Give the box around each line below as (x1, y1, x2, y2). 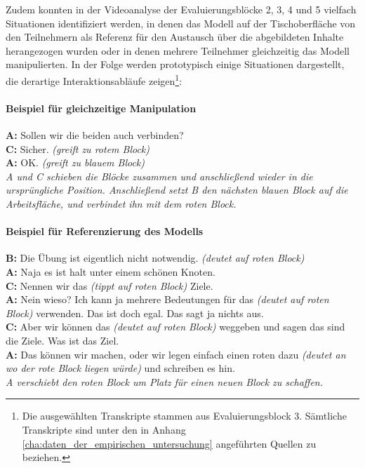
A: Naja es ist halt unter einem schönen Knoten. (6, 264, 215, 279)
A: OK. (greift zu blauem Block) (6, 155, 145, 170)
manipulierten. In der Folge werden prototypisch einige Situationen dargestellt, (6, 57, 345, 72)
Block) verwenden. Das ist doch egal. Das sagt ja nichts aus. (6, 305, 264, 320)
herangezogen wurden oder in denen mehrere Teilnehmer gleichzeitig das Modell (6, 43, 350, 58)
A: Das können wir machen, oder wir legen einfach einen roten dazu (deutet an (6, 347, 346, 361)
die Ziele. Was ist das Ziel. (6, 333, 119, 347)
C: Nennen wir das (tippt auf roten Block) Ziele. (6, 278, 213, 293)
